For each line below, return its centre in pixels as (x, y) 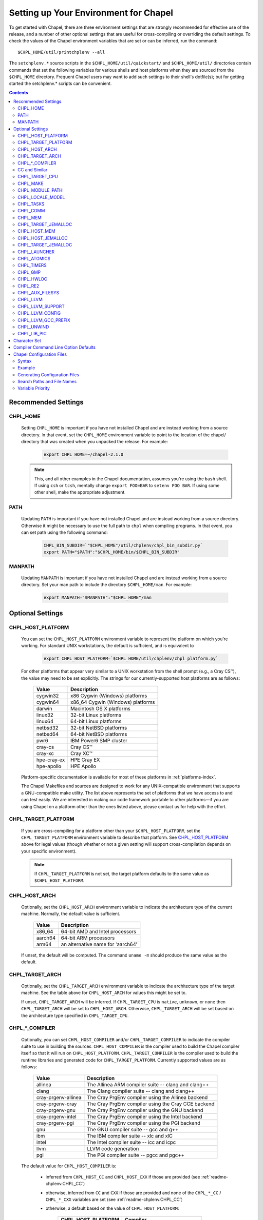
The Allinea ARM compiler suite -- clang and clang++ (148, 1084)
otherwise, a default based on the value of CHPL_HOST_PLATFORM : (112, 1208)
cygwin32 (48, 696)
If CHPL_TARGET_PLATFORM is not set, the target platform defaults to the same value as (122, 874)
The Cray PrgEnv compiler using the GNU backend (145, 1110)
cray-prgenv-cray (56, 1104)
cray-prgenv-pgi (55, 1123)
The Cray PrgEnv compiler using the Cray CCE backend (151, 1104)
